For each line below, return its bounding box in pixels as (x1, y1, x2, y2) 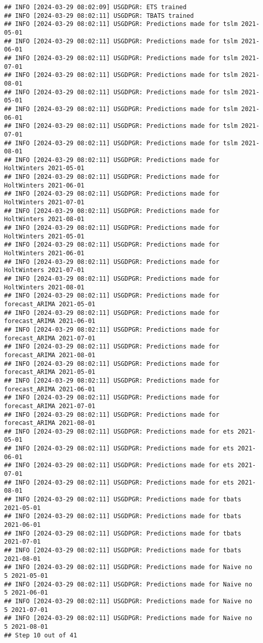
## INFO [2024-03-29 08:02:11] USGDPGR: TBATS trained (4, 12, 194, 19)
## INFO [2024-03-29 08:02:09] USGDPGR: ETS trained (4, 4, 187, 11)
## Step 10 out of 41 (4, 631, 77, 639)
